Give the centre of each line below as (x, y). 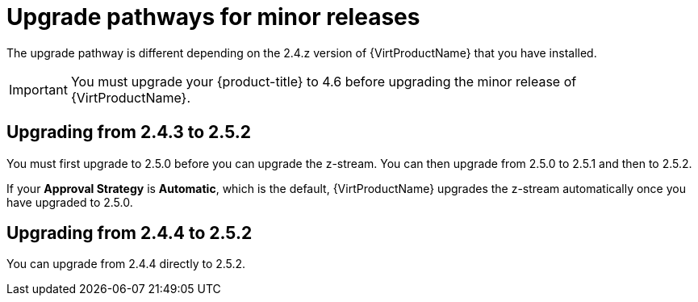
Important (38, 89)
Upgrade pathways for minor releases (213, 17)
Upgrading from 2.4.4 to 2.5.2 (130, 233)
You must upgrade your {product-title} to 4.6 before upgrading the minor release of (324, 81)
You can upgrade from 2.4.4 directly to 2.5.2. (126, 264)
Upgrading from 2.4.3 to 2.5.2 (129, 132)
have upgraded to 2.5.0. (70, 202)
